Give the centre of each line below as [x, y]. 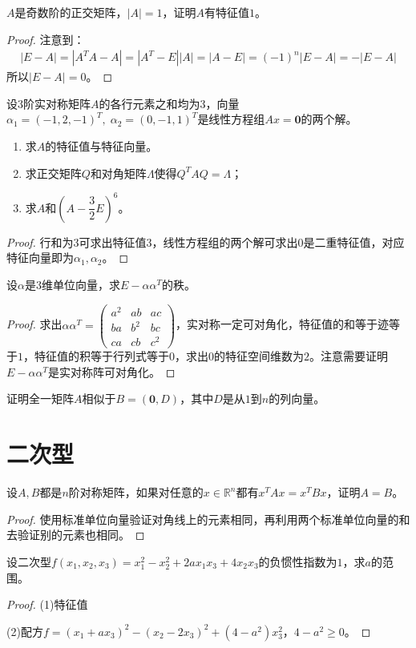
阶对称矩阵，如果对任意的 [136, 492]
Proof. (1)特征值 [47, 604]
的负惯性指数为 [298, 561]
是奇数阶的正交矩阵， [71, 12]
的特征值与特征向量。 [101, 146]
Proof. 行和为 [40, 241]
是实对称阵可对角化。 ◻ [111, 371]
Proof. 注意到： [46, 39]
